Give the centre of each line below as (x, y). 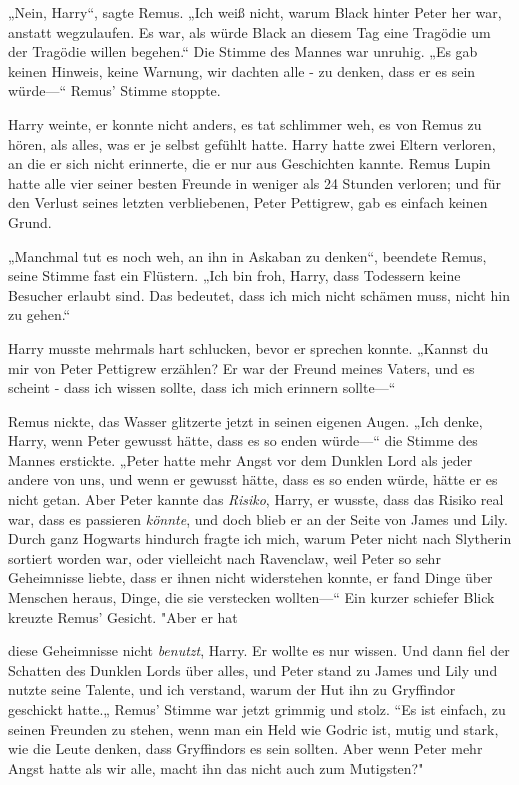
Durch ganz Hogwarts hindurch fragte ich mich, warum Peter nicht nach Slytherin (260, 538)
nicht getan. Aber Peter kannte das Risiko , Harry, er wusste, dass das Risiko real (256, 499)
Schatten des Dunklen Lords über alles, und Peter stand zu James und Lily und (253, 669)
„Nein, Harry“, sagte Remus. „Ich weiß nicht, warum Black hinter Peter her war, (255, 12)
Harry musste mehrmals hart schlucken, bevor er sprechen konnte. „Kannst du (248, 347)
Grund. (30, 221)
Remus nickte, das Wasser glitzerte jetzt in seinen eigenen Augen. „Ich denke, (245, 420)
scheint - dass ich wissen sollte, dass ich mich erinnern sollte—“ (202, 387)
